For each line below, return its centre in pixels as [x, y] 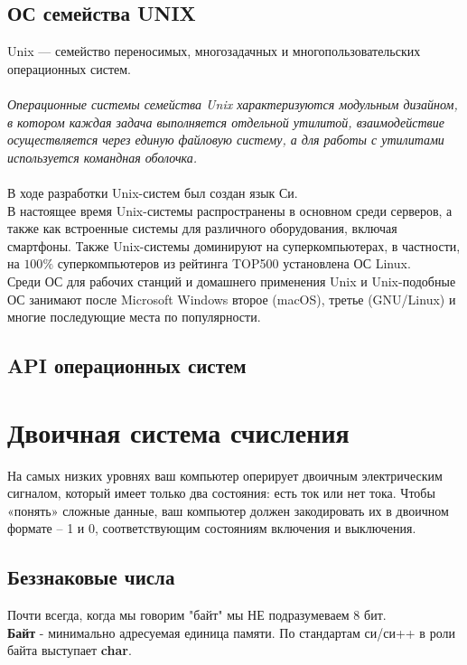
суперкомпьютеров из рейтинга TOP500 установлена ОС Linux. [234, 263]
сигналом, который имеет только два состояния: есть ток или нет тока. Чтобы [221, 493]
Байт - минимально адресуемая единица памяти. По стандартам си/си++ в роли [231, 632]
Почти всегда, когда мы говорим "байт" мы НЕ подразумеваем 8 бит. [197, 615]
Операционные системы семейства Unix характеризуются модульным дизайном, [233, 103]
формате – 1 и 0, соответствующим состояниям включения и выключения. [212, 528]
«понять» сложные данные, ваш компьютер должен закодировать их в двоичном [228, 510]
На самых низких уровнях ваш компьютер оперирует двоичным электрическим [225, 475]
